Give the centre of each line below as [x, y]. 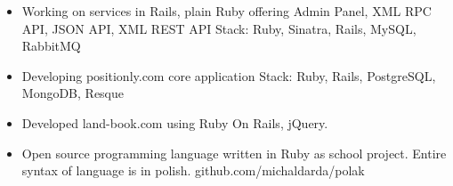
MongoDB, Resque [73, 93]
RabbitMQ [51, 46]
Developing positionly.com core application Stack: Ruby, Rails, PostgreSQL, [229, 75]
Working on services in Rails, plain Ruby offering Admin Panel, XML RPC [226, 11]
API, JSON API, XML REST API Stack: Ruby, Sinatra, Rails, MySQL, [219, 28]
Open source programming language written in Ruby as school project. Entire [234, 153]
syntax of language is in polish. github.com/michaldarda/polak [193, 170]
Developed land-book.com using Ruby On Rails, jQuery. [175, 122]
